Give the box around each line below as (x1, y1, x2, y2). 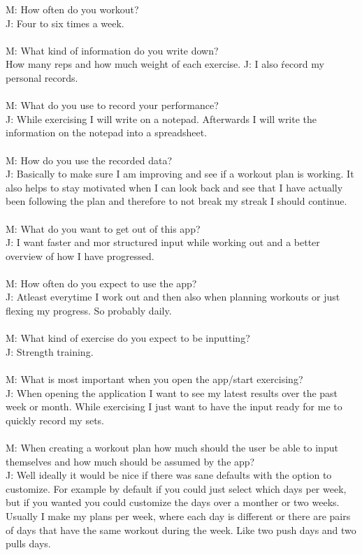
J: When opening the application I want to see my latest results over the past (6, 385, 338, 400)
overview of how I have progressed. (6, 248, 154, 263)
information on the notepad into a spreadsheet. (6, 125, 208, 140)
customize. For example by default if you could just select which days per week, (6, 481, 347, 496)
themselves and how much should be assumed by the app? (6, 454, 255, 468)
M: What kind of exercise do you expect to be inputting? (6, 331, 250, 345)
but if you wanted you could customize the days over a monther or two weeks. (6, 495, 340, 510)
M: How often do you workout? (6, 2, 139, 16)
